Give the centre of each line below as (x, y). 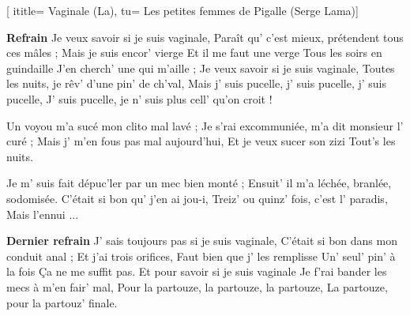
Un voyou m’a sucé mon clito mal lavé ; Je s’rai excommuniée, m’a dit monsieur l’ (205, 125)
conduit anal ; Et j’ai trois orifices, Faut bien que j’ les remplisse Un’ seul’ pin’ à (201, 256)
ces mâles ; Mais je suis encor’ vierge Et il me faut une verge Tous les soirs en (194, 53)
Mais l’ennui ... (43, 214)
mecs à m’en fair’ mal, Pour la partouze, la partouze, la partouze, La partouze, (197, 286)
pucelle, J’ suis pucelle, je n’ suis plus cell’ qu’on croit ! (139, 98)
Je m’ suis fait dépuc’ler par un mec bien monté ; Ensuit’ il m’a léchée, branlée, (199, 183)
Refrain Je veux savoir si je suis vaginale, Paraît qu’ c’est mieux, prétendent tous (205, 37)
